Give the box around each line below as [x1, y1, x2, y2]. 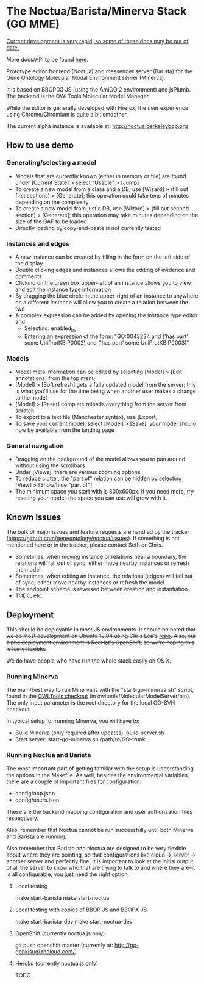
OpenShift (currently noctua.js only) [15, 929, 105, 937]
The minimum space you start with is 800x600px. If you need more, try [15, 488, 194, 495]
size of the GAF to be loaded [15, 218, 87, 225]
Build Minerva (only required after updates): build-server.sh [15, 729, 164, 736]
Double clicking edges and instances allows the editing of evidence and [15, 266, 195, 273]
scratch [15, 407, 35, 414]
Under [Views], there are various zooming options [15, 469, 141, 476]
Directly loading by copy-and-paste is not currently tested [15, 224, 161, 231]
